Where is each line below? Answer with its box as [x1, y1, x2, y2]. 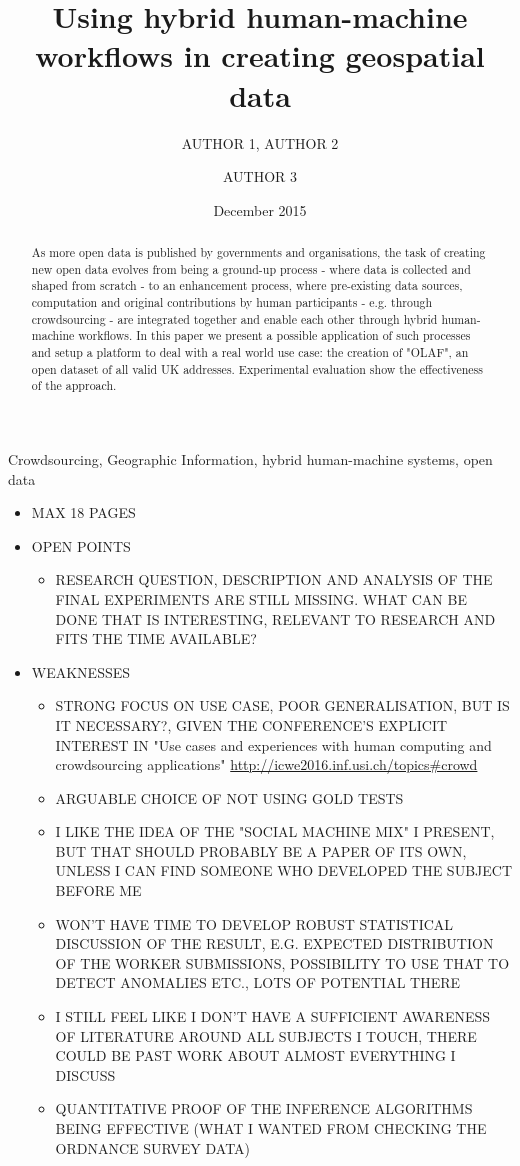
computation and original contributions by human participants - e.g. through [31, 294, 433, 311]
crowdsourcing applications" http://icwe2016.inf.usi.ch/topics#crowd [55, 754, 478, 775]
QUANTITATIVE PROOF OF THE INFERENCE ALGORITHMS [55, 1098, 473, 1119]
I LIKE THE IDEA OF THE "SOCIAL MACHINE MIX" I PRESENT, [55, 821, 495, 842]
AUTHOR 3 [222, 166, 298, 187]
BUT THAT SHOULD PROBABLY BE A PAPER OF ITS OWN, [55, 840, 467, 861]
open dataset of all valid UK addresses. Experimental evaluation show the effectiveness [31, 360, 483, 377]
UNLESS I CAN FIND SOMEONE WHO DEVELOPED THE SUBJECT [55, 860, 513, 881]
